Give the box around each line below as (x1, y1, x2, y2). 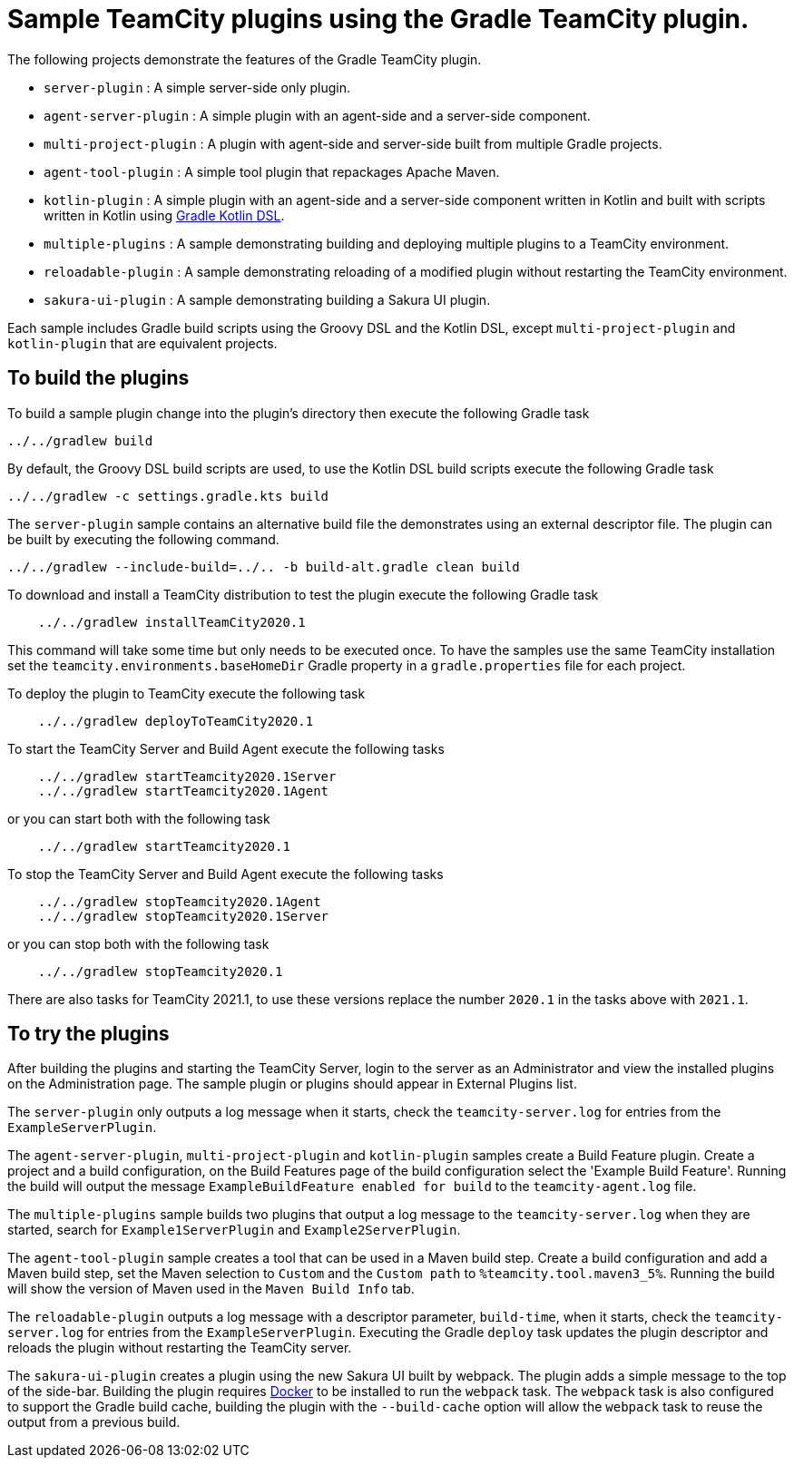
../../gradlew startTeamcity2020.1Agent (37, 783, 329, 798)
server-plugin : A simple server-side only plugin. (44, 79, 351, 95)
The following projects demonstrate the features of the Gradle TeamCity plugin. (7, 51, 482, 67)
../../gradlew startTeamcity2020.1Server (37, 768, 337, 784)
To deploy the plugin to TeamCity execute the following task (7, 685, 366, 701)
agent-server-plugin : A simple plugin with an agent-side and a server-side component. (44, 107, 591, 123)
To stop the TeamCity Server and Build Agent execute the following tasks (7, 865, 444, 882)
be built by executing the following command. (7, 531, 279, 547)
